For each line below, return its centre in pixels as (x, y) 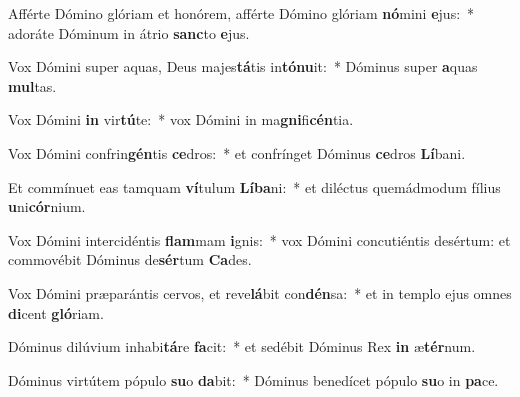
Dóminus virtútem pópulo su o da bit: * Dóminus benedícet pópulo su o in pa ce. (253, 379)
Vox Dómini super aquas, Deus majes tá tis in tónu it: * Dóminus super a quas (243, 66)
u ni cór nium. (47, 206)
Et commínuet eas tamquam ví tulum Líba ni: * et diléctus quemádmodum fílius (254, 186)
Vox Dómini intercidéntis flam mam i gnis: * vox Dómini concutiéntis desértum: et (259, 239)
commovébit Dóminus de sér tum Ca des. (130, 259)
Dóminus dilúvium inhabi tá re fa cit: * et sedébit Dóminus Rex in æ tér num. (242, 346)
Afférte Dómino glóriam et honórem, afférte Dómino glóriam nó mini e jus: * (241, 13)
